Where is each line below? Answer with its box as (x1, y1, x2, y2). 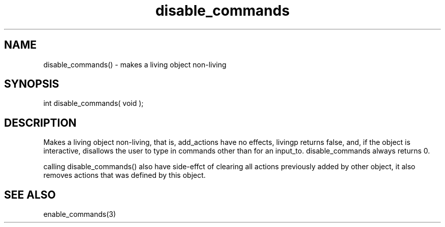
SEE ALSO (4, 188, 56, 201)
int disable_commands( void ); (43, 99, 144, 108)
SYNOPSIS (4, 78, 59, 91)
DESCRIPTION (4, 116, 77, 129)
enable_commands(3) (43, 210, 116, 219)
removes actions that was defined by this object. (43, 171, 206, 180)
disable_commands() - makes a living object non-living (43, 60, 227, 69)
